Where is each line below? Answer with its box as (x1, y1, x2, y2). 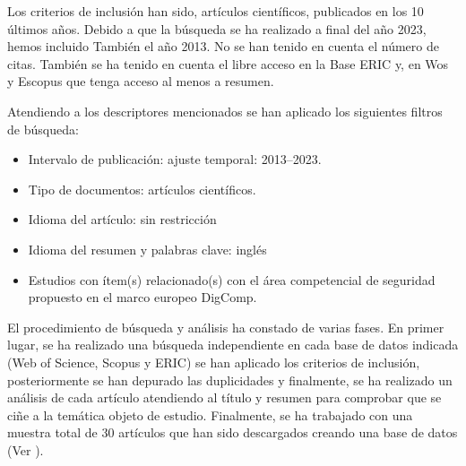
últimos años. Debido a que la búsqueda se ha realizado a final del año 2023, (7, 19, 427, 38)
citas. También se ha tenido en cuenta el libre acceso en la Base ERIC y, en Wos (7, 54, 449, 73)
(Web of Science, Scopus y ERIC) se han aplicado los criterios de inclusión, (7, 352, 420, 371)
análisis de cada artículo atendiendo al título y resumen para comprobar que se (7, 388, 442, 407)
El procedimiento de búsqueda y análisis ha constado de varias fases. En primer (7, 317, 444, 336)
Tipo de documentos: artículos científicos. (28, 179, 256, 198)
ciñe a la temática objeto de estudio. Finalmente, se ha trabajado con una (7, 405, 413, 424)
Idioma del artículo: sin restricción (28, 210, 217, 229)
